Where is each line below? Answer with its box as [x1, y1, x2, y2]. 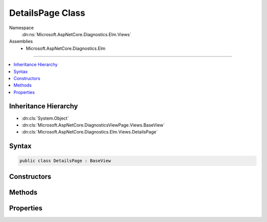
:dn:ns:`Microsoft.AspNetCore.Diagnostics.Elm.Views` [21, 31, 132, 37]
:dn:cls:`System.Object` [21, 115, 69, 121]
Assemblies [9, 39, 33, 44]
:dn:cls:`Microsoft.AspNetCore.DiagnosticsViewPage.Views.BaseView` [21, 122, 165, 128]
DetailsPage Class [9, 7, 86, 18]
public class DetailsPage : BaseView [19, 158, 111, 164]
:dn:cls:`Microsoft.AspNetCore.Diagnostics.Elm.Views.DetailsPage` [21, 129, 158, 135]
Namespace [9, 25, 34, 31]
